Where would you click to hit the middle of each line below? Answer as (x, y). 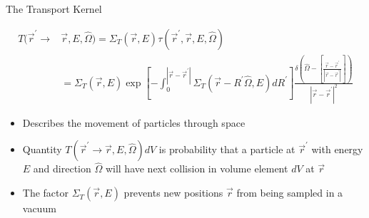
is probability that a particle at (227, 149)
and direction (62, 168)
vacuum (39, 208)
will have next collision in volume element (197, 168)
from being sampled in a (290, 193)
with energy (337, 149)
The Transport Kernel (54, 9)
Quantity (42, 149)
